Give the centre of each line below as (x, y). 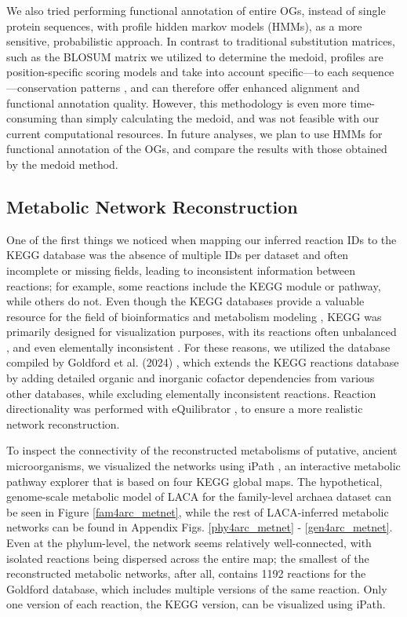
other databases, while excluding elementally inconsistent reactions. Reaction (191, 393)
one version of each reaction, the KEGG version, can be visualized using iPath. (196, 604)
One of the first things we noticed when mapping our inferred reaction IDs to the (202, 239)
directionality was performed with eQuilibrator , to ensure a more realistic (185, 409)
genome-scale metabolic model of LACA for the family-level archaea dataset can (199, 497)
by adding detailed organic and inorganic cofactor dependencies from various (191, 378)
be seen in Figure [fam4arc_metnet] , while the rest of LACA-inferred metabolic (198, 511)
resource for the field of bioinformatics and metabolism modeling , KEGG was (194, 316)
